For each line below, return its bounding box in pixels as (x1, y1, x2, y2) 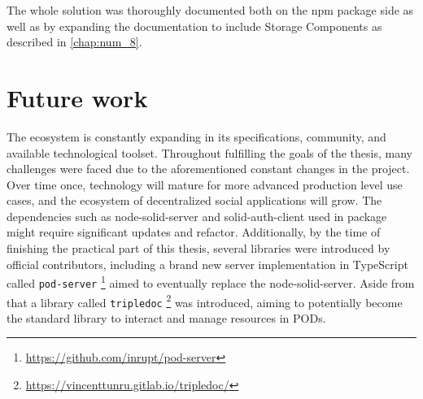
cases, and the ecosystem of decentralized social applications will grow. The (7, 192, 382, 209)
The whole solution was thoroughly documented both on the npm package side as (7, 2, 414, 18)
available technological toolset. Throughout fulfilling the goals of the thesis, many (7, 144, 412, 161)
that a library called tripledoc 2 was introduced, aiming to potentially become (7, 291, 403, 310)
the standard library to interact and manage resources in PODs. (7, 309, 326, 326)
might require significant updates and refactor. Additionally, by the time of (7, 223, 381, 241)
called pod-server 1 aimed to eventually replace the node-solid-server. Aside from (7, 272, 415, 291)
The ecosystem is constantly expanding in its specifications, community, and (7, 128, 386, 145)
